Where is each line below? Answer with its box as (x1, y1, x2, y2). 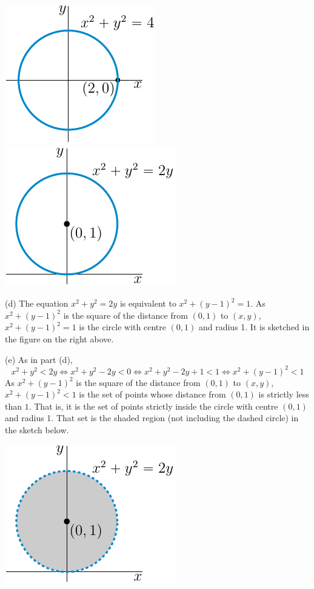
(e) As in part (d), (5, 353, 73, 365)
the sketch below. (5, 424, 69, 436)
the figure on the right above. (5, 332, 114, 345)
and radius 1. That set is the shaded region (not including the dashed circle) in (5, 411, 299, 424)
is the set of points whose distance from (79, 388, 226, 401)
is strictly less (258, 388, 309, 401)
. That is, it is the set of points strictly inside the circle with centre (28, 399, 278, 412)
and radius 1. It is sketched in (198, 321, 310, 333)
